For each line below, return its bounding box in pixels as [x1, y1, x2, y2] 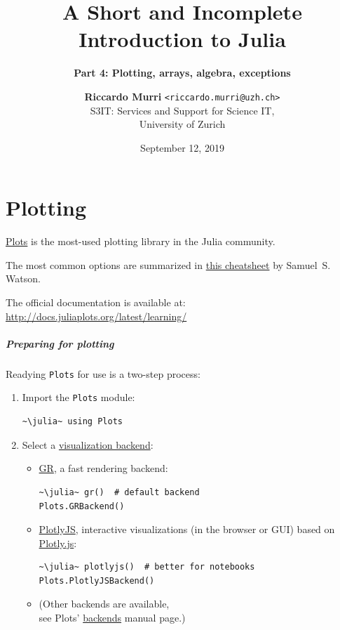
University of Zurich [139, 117, 226, 131]
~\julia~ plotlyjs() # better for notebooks [39, 562, 255, 572]
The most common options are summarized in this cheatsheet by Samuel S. [6, 257, 331, 272]
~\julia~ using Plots [22, 416, 123, 427]
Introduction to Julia [79, 25, 286, 53]
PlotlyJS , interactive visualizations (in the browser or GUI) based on [39, 522, 335, 537]
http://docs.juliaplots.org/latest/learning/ [6, 308, 187, 323]
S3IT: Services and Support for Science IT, [90, 103, 275, 117]
